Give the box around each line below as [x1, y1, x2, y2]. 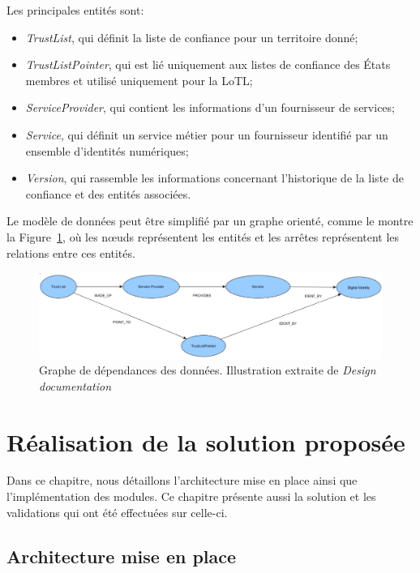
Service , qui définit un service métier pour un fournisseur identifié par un [25, 126, 388, 143]
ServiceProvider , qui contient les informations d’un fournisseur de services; [25, 99, 395, 116]
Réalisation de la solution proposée [6, 425, 405, 458]
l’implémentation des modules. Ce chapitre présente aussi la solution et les [6, 488, 376, 505]
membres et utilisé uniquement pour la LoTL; [25, 71, 253, 88]
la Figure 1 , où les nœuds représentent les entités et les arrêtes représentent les [6, 228, 400, 245]
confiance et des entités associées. [25, 185, 191, 202]
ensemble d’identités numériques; [25, 142, 189, 159]
